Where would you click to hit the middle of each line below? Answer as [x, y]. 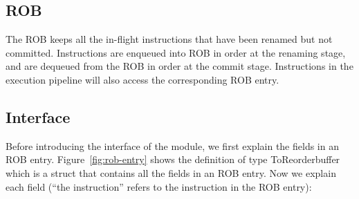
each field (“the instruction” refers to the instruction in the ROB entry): [159, 186]
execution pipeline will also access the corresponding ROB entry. [142, 79]
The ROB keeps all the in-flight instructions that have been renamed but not [169, 39]
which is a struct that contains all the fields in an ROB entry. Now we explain [171, 172]
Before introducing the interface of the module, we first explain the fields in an [172, 145]
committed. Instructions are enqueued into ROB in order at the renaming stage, [176, 52]
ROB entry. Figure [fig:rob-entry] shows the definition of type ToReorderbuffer [173, 159]
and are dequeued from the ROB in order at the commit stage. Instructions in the [179, 66]
